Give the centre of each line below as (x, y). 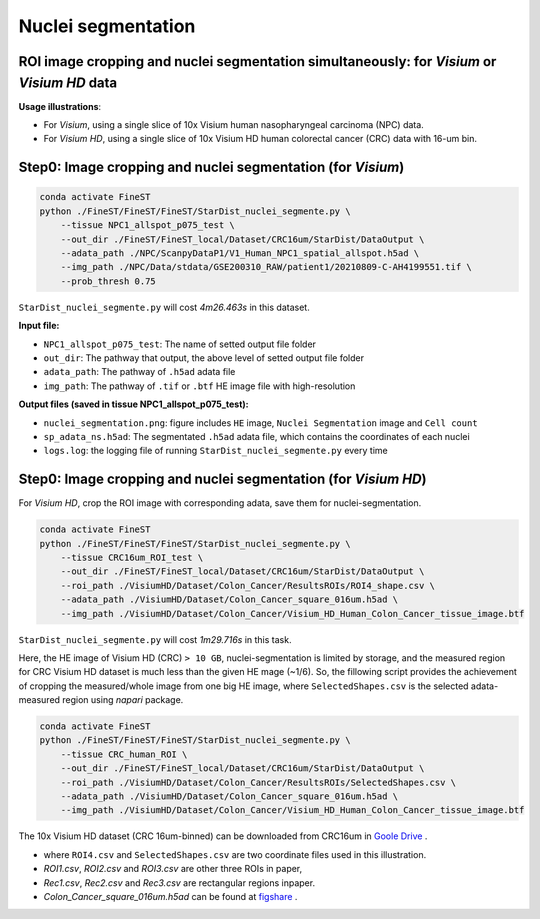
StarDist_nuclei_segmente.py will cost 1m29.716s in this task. (155, 639)
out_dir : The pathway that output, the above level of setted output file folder (204, 357)
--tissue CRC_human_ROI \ (124, 754)
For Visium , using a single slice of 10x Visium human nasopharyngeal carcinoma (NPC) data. (233, 125)
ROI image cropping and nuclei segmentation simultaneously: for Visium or (257, 61)
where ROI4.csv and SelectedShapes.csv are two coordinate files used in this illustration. (235, 854)
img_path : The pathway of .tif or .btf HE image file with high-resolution (199, 386)
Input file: (39, 326)
